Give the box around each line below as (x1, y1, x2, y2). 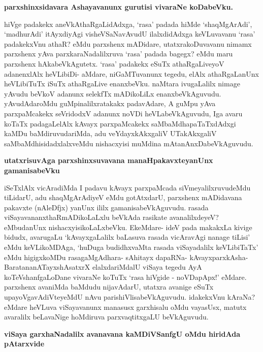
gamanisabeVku (4, 165, 60, 175)
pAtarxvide (4, 338, 45, 349)
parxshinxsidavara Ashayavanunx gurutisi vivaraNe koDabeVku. (4, 2, 233, 12)
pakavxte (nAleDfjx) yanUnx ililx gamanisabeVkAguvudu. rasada (4, 202, 209, 212)
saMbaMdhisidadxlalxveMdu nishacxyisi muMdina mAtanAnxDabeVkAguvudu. (4, 138, 253, 148)
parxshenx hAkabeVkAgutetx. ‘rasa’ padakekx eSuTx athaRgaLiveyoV (4, 58, 224, 69)
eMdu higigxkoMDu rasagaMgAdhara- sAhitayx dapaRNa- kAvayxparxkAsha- (4, 251, 248, 262)
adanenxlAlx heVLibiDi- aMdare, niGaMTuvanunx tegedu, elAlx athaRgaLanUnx (4, 68, 259, 79)
